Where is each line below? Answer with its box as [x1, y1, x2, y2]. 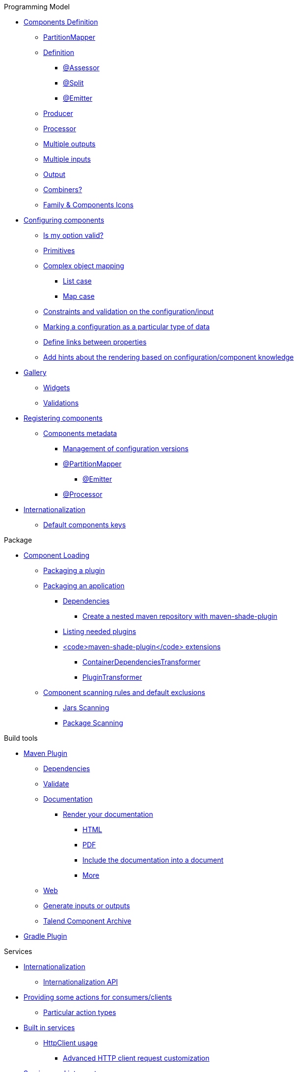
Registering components [24, 414, 103, 422]
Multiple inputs [43, 155, 91, 163]
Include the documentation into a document [82, 856, 224, 864]
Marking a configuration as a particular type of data [43, 322, 210, 331]
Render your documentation [63, 810, 153, 818]
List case [63, 277, 92, 285]
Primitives [43, 246, 75, 255]
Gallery [24, 368, 47, 377]
